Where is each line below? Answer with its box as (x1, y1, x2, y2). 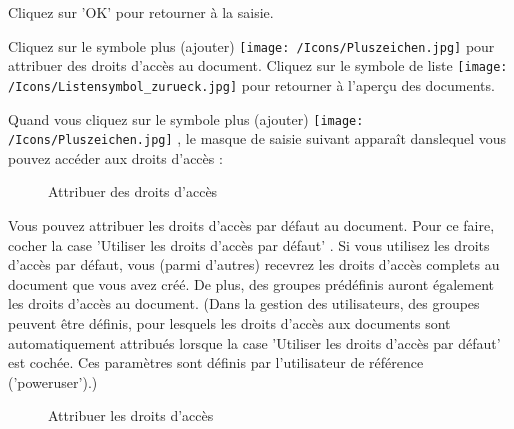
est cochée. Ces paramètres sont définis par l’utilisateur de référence (8, 352, 424, 373)
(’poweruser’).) (8, 371, 98, 392)
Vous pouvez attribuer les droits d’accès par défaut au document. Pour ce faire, (8, 215, 495, 236)
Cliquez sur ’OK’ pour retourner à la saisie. (8, 2, 274, 22)
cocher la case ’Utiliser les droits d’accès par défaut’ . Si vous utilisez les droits (8, 234, 490, 255)
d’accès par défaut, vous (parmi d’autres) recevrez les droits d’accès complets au (8, 254, 500, 275)
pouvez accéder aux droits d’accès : (8, 147, 223, 168)
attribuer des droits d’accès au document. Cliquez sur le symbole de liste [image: (8, 55, 508, 76)
